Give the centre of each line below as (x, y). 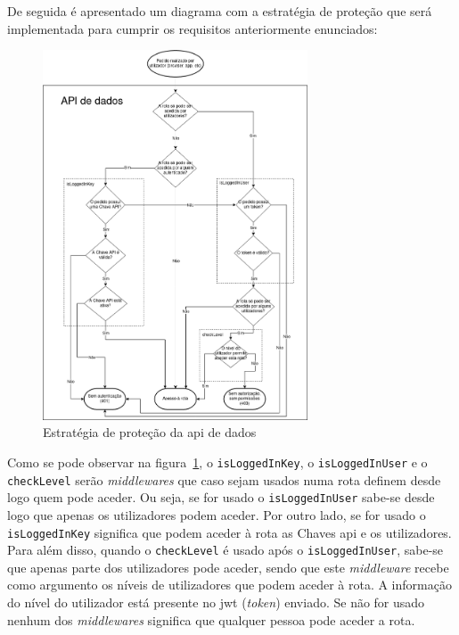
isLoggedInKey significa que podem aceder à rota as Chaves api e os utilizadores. (229, 532)
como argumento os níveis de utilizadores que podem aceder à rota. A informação (229, 585)
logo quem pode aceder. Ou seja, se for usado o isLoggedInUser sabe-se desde (221, 497)
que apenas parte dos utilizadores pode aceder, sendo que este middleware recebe (228, 567)
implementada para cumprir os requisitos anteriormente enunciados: (193, 28)
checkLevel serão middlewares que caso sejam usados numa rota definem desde (224, 479)
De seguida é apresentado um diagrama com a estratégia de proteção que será (220, 11)
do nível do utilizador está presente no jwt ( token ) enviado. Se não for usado (216, 602)
